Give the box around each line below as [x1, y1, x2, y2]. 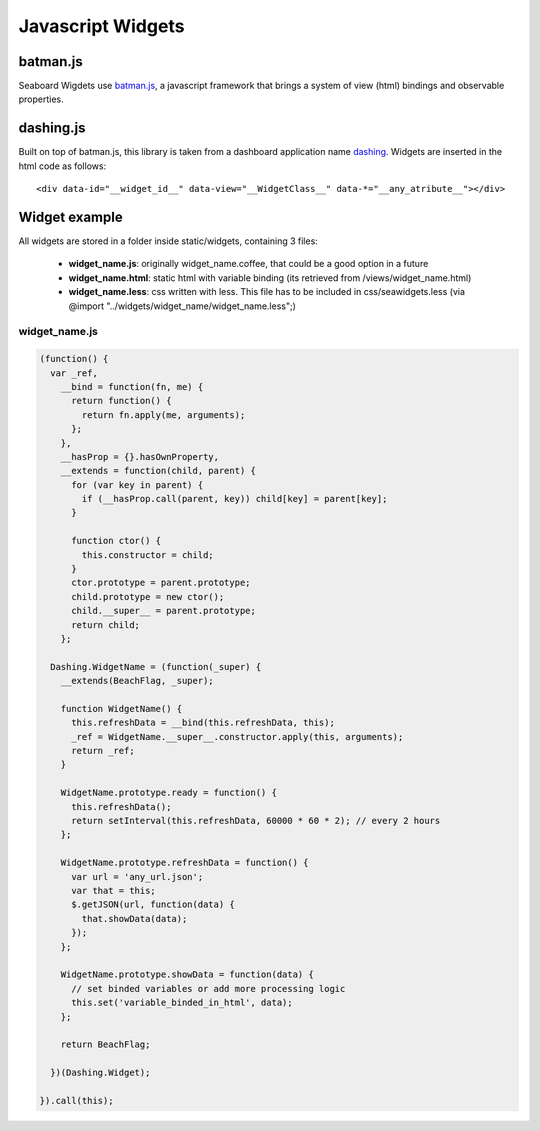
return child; [71, 619, 140, 630]
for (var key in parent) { [71, 479, 204, 490]
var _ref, [50, 367, 99, 379]
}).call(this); [39, 1095, 114, 1106]
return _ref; [71, 745, 135, 757]
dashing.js [18, 120, 86, 137]
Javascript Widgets [18, 15, 185, 37]
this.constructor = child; [81, 549, 214, 560]
